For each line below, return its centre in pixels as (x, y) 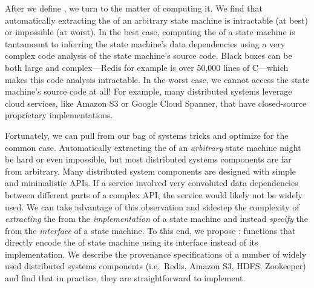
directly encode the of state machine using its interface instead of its (132, 242)
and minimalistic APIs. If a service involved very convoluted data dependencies (152, 183)
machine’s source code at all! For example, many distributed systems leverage (149, 91)
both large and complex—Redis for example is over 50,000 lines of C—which (147, 67)
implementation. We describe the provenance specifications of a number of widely (156, 254)
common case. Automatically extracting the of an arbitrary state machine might (153, 147)
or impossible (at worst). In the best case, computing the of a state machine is (150, 32)
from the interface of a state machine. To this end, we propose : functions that (150, 230)
